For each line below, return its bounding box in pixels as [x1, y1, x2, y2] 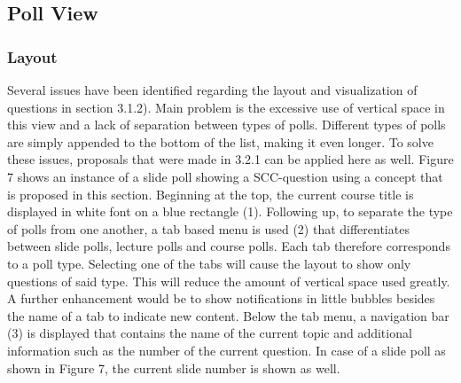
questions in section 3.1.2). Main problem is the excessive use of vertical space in [7, 98, 445, 116]
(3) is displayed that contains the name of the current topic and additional [7, 324, 412, 342]
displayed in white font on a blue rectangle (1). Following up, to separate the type [7, 202, 453, 221]
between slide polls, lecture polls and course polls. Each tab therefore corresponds [7, 237, 450, 255]
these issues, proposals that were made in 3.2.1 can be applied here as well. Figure [7, 150, 454, 168]
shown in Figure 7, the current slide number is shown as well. [7, 358, 340, 377]
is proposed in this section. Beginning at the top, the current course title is [7, 184, 414, 203]
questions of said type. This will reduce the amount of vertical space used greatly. [7, 271, 450, 290]
